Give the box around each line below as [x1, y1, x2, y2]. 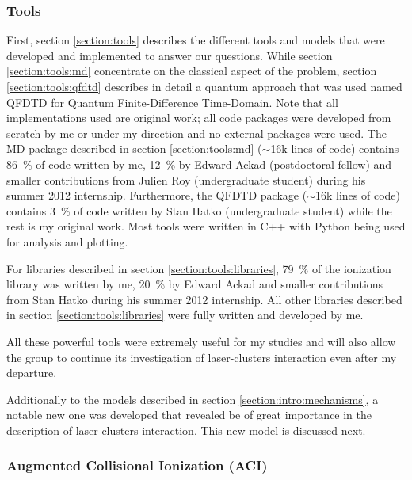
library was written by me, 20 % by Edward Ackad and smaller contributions [6, 276, 383, 292]
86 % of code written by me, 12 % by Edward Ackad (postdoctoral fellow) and [6, 155, 392, 172]
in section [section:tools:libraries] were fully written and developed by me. [6, 307, 364, 323]
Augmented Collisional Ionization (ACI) [6, 455, 268, 475]
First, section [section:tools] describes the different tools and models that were [6, 32, 385, 48]
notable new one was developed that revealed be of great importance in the [6, 406, 372, 423]
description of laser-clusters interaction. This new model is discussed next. [6, 421, 366, 438]
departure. [6, 364, 57, 381]
